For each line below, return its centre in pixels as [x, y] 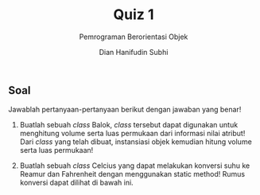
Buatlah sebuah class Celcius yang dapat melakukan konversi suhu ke [135, 166]
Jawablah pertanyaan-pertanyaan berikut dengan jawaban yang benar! [125, 110]
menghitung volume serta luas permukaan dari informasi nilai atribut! [132, 134]
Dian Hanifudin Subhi [134, 52]
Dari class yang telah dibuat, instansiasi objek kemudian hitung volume [136, 142]
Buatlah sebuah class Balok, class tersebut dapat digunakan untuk [129, 125]
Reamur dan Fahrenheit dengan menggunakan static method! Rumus [132, 174]
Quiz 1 [134, 15]
